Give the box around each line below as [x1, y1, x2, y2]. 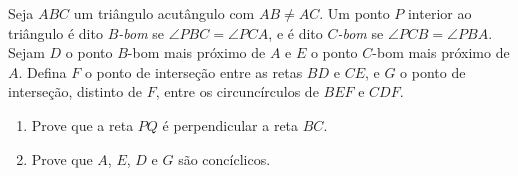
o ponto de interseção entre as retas [84, 61, 303, 82]
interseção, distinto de [8, 81, 142, 102]
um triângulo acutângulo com [73, 3, 255, 23]
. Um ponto [319, 3, 390, 23]
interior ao [407, 3, 472, 23]
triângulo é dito [8, 22, 103, 43]
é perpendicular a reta [162, 114, 299, 135]
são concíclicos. [178, 148, 271, 169]
